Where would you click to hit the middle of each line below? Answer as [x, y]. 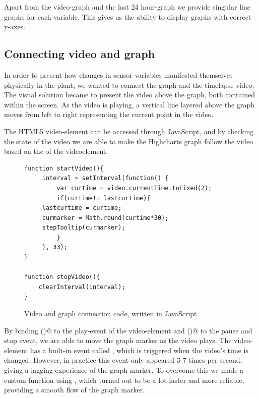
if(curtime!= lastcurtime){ [104, 198]
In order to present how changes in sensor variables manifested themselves [118, 74]
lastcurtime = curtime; [82, 208]
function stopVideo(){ [62, 277]
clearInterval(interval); [82, 287]
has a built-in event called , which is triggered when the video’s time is [139, 350]
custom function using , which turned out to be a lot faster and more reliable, [124, 380]
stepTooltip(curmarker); [84, 228]
